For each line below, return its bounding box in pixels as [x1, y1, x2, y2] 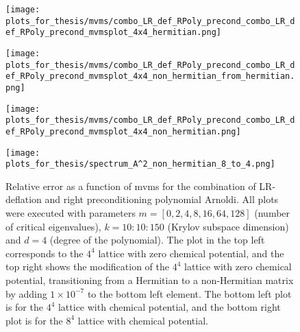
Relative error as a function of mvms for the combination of [5, 178, 256, 193]
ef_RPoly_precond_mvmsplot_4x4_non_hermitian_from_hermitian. [5, 71, 295, 82]
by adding [5, 286, 47, 300]
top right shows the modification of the [5, 259, 169, 274]
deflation [5, 192, 42, 206]
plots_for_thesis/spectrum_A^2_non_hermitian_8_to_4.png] [5, 159, 275, 169]
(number [254, 206, 290, 220]
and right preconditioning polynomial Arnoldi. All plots [45, 192, 279, 206]
